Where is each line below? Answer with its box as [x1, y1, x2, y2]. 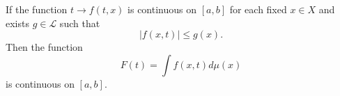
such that [59, 15, 100, 30]
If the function [6, 2, 68, 16]
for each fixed [229, 2, 287, 16]
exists [6, 15, 29, 30]
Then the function [6, 40, 83, 54]
